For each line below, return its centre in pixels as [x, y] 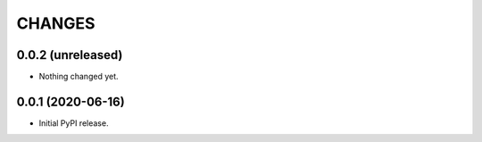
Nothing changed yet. [79, 77]
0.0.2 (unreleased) [70, 55]
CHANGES [56, 23]
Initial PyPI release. [74, 123]
